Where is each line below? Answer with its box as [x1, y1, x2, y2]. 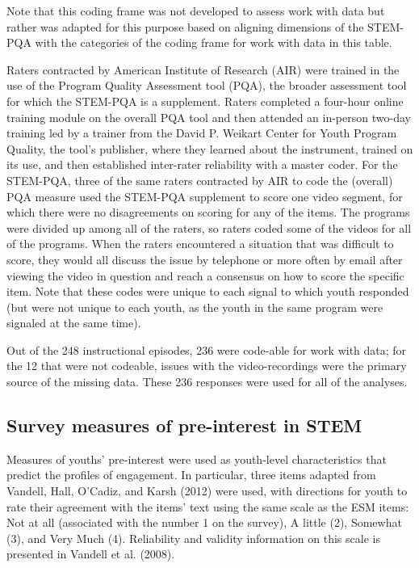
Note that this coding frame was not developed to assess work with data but [6, 2, 385, 19]
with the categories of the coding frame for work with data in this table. [35, 34, 392, 51]
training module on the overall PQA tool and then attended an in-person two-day [6, 108, 411, 125]
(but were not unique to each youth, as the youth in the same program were [6, 298, 383, 315]
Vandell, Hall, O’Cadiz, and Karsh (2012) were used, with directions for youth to [6, 482, 408, 499]
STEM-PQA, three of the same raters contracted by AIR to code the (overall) [6, 171, 393, 188]
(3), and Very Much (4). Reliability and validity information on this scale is [6, 529, 380, 546]
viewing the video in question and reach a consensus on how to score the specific [6, 267, 404, 284]
